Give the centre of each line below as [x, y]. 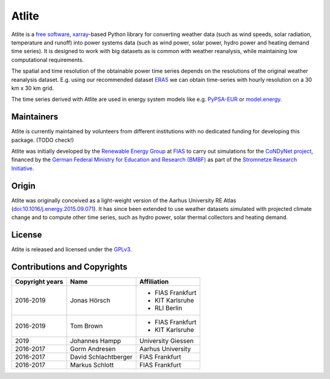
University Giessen [167, 341]
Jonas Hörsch [90, 301]
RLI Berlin [169, 308]
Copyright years [39, 282]
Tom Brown [86, 326]
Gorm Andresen [93, 349]
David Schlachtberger [101, 357]
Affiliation [154, 282]
